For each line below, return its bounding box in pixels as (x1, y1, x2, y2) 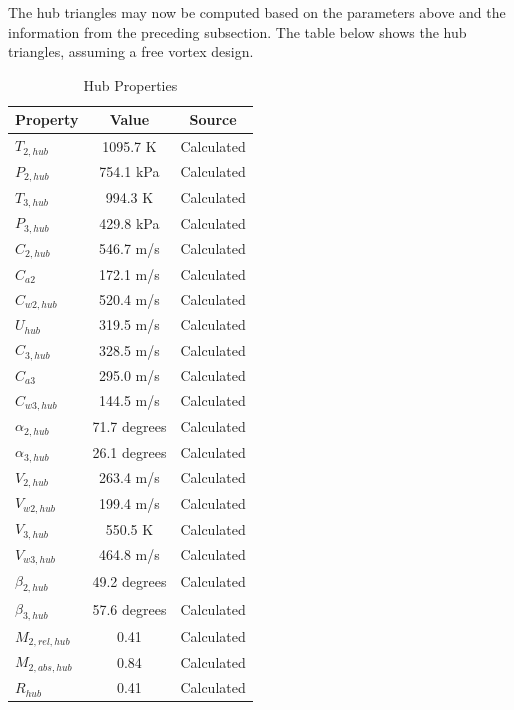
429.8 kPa (99, 212, 160, 233)
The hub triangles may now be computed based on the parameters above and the (8, 2, 506, 22)
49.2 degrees (92, 571, 167, 592)
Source (189, 109, 237, 130)
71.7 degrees (92, 415, 167, 436)
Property (15, 109, 79, 130)
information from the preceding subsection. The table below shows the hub (8, 21, 467, 42)
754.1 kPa (99, 161, 160, 182)
